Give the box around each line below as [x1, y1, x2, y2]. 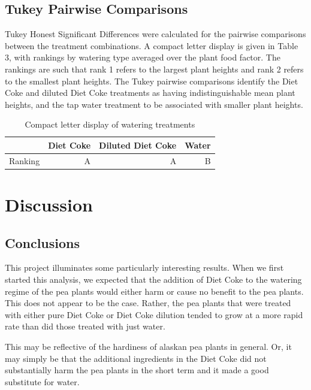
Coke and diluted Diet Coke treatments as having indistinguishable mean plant [5, 86, 295, 99]
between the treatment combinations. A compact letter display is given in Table [5, 39, 298, 52]
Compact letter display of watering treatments [25, 118, 195, 131]
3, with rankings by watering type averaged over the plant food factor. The [5, 51, 280, 64]
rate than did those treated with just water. [5, 320, 165, 332]
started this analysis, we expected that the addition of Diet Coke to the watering [5, 273, 302, 286]
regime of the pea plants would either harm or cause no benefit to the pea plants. [5, 285, 304, 297]
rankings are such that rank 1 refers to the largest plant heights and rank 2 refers [5, 62, 304, 75]
